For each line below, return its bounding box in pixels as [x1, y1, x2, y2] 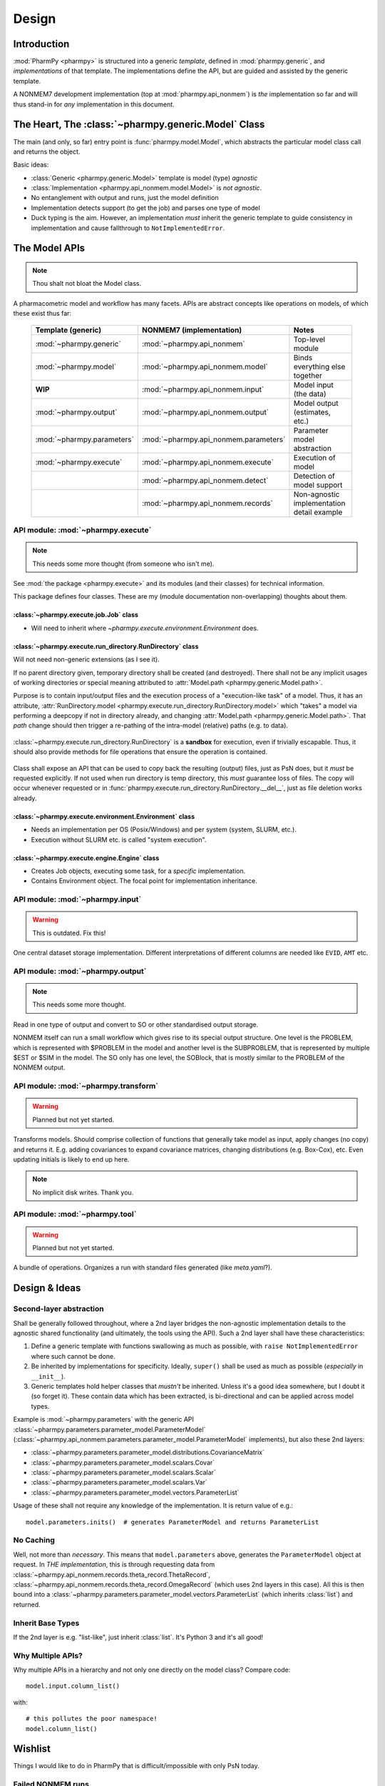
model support [293, 479, 343, 489]
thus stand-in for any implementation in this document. [13, 100, 175, 109]
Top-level [293, 334, 326, 344]
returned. [13, 1600, 41, 1609]
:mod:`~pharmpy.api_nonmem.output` [141, 407, 269, 417]
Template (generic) [35, 325, 102, 335]
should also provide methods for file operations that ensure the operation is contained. [13, 747, 267, 757]
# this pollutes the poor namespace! [26, 1715, 158, 1723]
